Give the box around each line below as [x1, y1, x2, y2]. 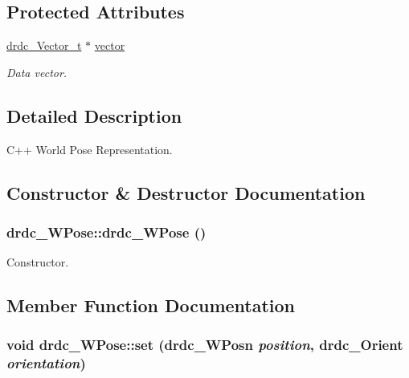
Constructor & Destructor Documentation [6, 180, 366, 205]
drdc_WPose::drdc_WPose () [6, 222, 207, 242]
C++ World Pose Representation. [6, 140, 173, 157]
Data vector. [6, 63, 67, 80]
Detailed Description [6, 103, 182, 128]
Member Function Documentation [6, 293, 296, 318]
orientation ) [6, 353, 86, 373]
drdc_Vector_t [6, 37, 82, 54]
